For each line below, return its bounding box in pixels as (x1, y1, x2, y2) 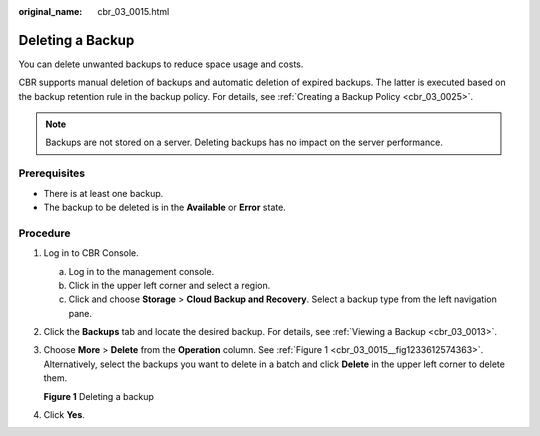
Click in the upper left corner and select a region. (68, 279, 271, 291)
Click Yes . (43, 409, 85, 421)
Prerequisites (18, 166, 85, 180)
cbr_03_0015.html (97, 6, 170, 17)
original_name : (18, 6, 83, 17)
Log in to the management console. (68, 265, 215, 277)
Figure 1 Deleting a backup (43, 390, 155, 402)
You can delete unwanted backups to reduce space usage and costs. (18, 58, 304, 70)
